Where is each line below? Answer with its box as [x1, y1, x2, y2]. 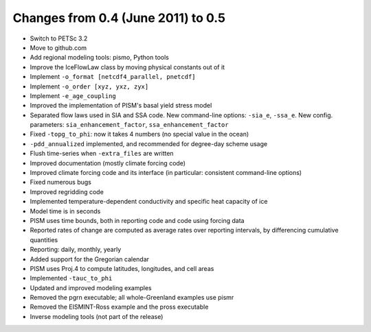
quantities [30, 235, 58, 244]
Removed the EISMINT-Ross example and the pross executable [30, 303, 209, 311]
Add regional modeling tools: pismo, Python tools [30, 54, 170, 62]
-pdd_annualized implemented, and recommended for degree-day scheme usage [30, 139, 268, 147]
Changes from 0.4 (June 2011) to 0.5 [12, 10, 226, 25]
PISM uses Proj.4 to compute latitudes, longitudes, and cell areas [30, 264, 214, 272]
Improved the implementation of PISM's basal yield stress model [30, 102, 212, 110]
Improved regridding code [30, 187, 104, 195]
